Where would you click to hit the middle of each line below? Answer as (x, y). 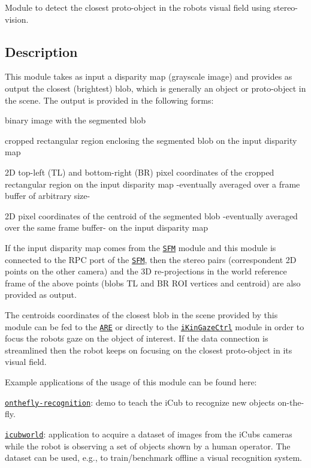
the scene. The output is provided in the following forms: (109, 100)
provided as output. (41, 295)
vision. (17, 19)
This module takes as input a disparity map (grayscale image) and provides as (149, 76)
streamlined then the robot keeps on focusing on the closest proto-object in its (149, 350)
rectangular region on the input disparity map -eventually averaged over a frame (153, 184)
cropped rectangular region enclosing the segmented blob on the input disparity (151, 140)
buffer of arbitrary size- (48, 196)
